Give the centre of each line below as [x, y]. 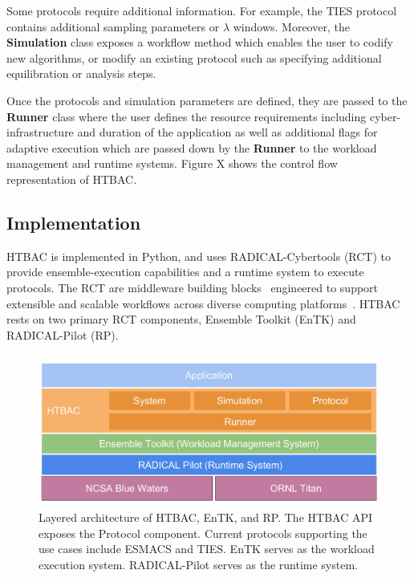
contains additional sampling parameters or [113, 26]
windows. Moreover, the [291, 26]
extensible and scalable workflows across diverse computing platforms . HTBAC [203, 303]
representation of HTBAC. [72, 179]
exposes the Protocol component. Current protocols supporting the [203, 533]
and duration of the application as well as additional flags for [227, 132]
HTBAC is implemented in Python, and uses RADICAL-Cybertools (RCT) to [199, 256]
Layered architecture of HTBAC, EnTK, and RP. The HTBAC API [206, 517]
